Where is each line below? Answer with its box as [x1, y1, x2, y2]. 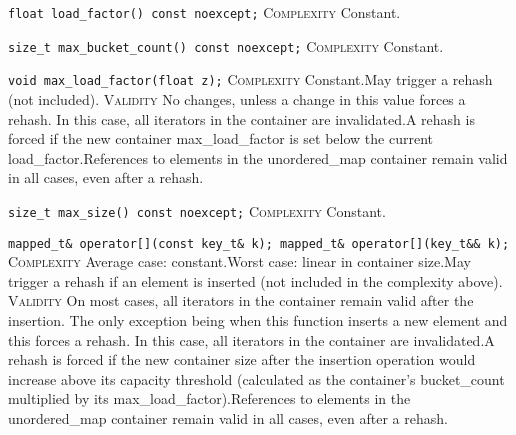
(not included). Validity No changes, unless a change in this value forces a [8, 88, 466, 109]
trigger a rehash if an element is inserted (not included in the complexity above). [8, 270, 503, 291]
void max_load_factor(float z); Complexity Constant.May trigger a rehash [8, 69, 493, 90]
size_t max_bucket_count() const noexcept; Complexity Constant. [8, 35, 444, 56]
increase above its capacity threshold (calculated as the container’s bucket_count [8, 368, 505, 389]
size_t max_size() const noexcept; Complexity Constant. [8, 200, 386, 221]
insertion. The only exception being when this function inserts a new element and [8, 310, 508, 331]
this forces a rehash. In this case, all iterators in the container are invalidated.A [8, 329, 495, 350]
